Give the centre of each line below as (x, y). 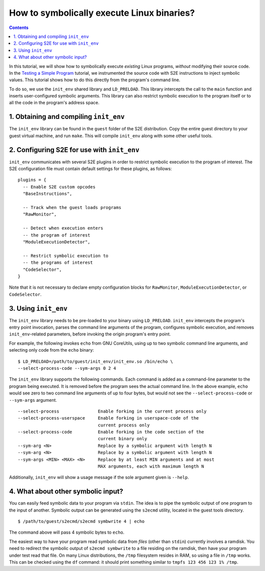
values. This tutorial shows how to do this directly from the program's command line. (95, 80)
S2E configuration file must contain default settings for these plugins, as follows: (91, 169)
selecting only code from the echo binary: (52, 350)
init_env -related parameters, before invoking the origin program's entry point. (90, 334)
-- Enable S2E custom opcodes (59, 187)
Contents (19, 28)
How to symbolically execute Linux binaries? (102, 13)
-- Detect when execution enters (63, 228)
